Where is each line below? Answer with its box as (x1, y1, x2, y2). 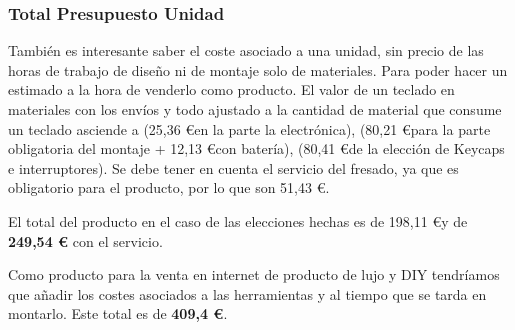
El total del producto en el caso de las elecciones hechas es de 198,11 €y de (8, 210, 468, 231)
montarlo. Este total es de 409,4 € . (8, 303, 228, 324)
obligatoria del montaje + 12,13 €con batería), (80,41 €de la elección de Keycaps (8, 138, 505, 159)
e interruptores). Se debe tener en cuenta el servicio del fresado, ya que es (8, 157, 459, 178)
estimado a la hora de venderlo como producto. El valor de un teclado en (8, 79, 455, 100)
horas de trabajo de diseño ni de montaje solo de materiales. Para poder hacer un (8, 59, 508, 80)
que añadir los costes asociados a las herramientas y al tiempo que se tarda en (8, 283, 487, 304)
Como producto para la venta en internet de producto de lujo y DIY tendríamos (8, 264, 500, 285)
